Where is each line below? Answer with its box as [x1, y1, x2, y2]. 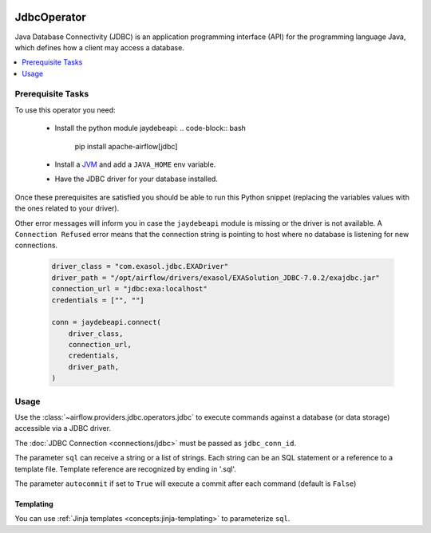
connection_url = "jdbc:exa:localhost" [51, 284, 208, 294]
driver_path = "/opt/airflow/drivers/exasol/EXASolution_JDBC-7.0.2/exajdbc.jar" [51, 273, 381, 282]
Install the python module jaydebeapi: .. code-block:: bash [54, 124, 247, 133]
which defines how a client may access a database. [14, 42, 185, 52]
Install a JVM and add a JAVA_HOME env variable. [54, 160, 216, 169]
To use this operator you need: [14, 105, 116, 115]
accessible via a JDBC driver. [14, 424, 112, 433]
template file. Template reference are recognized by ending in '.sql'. [14, 464, 237, 474]
